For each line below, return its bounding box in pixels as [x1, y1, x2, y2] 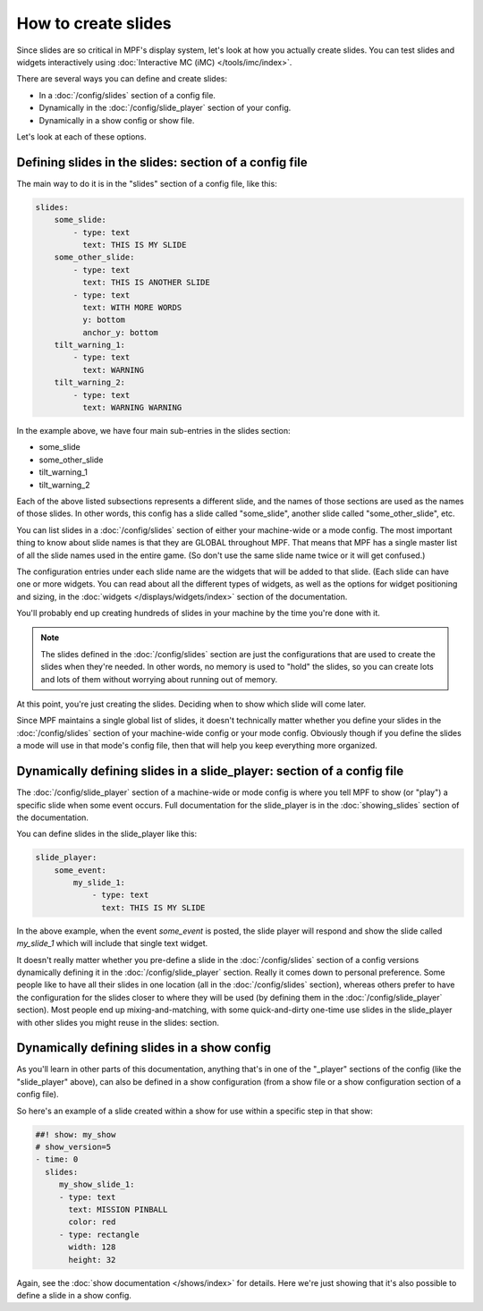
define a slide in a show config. [16, 1290, 131, 1300]
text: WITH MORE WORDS [81, 302, 182, 312]
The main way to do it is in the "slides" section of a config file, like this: [16, 178, 277, 189]
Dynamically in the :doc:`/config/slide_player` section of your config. [38, 103, 292, 114]
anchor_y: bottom [81, 327, 158, 337]
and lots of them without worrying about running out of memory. [40, 673, 277, 684]
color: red [68, 1217, 116, 1227]
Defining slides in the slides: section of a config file [16, 155, 308, 170]
